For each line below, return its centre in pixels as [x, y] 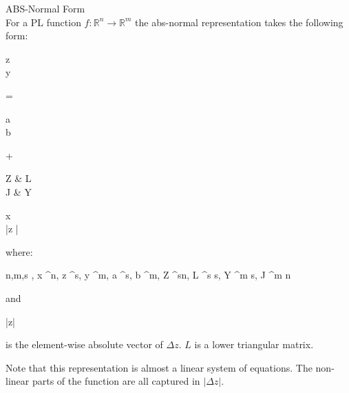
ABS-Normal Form [45, 8]
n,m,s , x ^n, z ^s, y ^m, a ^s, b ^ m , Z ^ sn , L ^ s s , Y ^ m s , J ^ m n [148, 275]
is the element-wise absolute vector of [84, 344]
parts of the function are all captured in [116, 381]
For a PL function [43, 22]
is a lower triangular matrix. [254, 344]
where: [19, 251]
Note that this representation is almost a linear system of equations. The [159, 367]
